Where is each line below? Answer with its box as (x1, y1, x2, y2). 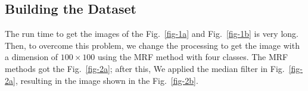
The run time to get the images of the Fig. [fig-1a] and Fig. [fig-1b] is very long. (5, 27, 298, 40)
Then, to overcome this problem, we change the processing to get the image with (5, 39, 300, 51)
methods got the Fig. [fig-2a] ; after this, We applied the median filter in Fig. (5, 62, 285, 74)
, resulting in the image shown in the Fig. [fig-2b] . (15, 74, 198, 86)
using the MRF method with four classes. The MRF (98, 51, 288, 63)
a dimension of (5, 51, 58, 63)
